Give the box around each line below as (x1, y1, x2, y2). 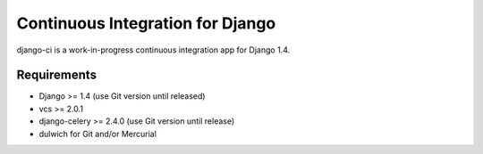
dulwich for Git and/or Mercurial (38, 128, 157, 139)
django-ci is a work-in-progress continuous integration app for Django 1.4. (16, 45, 291, 55)
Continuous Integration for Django (16, 13, 276, 33)
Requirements (16, 68, 97, 83)
